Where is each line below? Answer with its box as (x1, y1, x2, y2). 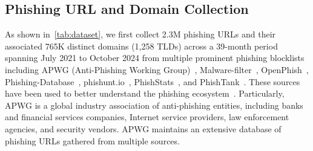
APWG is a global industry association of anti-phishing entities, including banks (5, 98, 303, 111)
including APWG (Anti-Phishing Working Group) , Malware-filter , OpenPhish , (5, 63, 309, 75)
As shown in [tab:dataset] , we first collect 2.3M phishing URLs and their (5, 28, 276, 40)
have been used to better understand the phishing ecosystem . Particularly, (5, 87, 285, 100)
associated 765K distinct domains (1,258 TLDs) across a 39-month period (5, 39, 278, 52)
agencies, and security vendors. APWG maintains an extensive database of (5, 122, 282, 135)
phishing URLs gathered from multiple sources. (5, 134, 180, 147)
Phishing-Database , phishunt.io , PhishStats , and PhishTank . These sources (5, 75, 300, 88)
